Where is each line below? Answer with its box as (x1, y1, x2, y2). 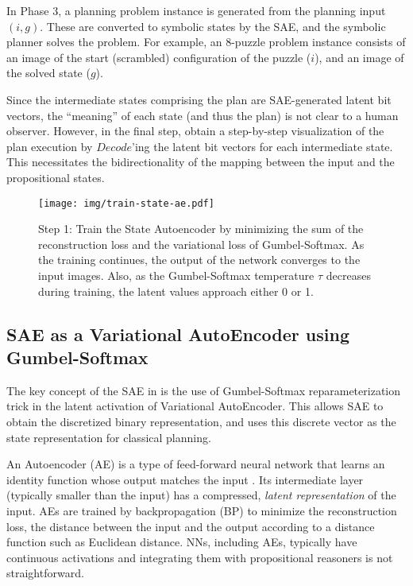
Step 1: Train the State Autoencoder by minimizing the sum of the (38, 220, 364, 237)
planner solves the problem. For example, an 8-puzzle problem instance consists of (6, 33, 406, 50)
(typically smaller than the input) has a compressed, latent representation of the (6, 487, 396, 503)
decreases (326, 266, 371, 283)
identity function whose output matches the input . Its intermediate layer (6, 471, 364, 487)
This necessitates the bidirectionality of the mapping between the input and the (6, 153, 395, 170)
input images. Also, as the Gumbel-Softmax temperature (38, 266, 315, 283)
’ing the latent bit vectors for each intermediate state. (131, 138, 393, 154)
